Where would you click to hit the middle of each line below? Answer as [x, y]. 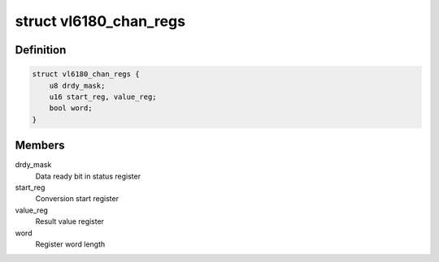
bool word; [71, 108]
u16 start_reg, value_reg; [103, 97]
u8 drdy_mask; [77, 86]
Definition [41, 50]
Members [40, 146]
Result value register [70, 221]
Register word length [70, 244]
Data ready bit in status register [88, 176]
